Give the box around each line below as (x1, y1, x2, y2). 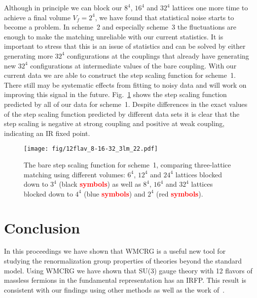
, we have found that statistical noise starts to (95, 12, 234, 22)
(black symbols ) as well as (59, 179, 141, 189)
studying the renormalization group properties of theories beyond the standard (4, 256, 242, 266)
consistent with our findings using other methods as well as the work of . (4, 284, 225, 295)
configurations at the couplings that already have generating (67, 50, 249, 61)
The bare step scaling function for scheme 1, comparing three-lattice (24, 159, 231, 169)
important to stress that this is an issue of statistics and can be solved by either (4, 41, 246, 51)
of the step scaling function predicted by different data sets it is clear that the (4, 108, 240, 119)
